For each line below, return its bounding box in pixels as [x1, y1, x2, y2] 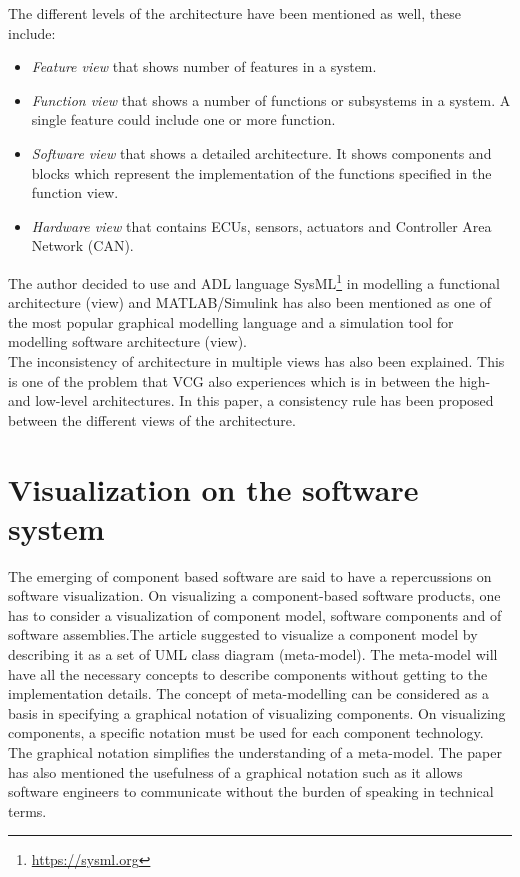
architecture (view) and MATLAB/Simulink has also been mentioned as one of [8, 292, 491, 313]
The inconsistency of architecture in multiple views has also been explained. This [8, 350, 505, 371]
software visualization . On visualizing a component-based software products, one [8, 585, 501, 606]
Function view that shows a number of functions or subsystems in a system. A [31, 89, 511, 110]
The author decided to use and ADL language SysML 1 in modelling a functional [8, 269, 500, 293]
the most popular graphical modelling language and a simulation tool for [8, 311, 454, 332]
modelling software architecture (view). [8, 331, 247, 352]
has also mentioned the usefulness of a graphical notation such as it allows [8, 761, 463, 782]
